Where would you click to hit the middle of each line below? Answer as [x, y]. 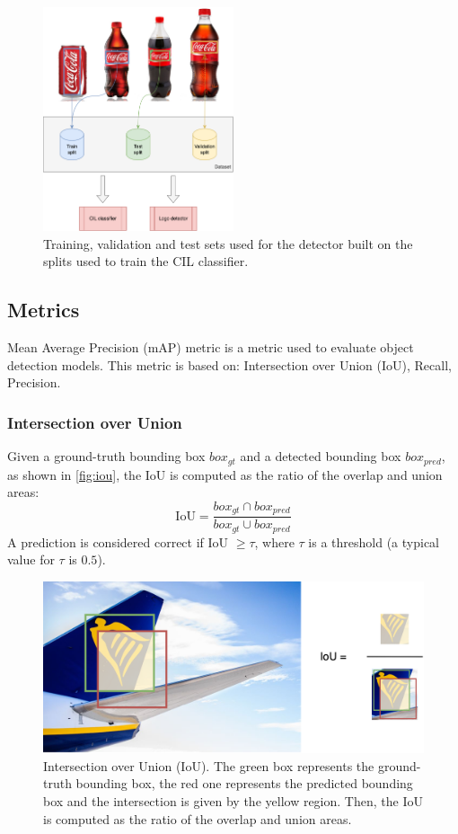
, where [274, 541]
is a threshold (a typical [374, 541]
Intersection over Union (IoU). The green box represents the [209, 765]
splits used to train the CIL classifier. [146, 261]
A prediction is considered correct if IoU [118, 541]
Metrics [44, 310]
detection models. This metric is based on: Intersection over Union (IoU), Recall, [229, 364]
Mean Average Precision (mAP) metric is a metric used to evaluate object [211, 347]
